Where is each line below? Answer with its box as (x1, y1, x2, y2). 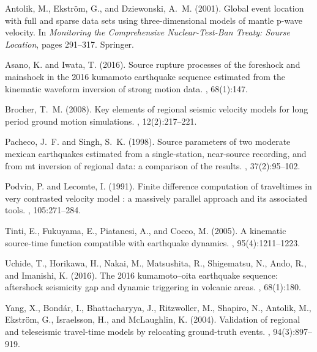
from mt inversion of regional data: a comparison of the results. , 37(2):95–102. (5, 159, 300, 172)
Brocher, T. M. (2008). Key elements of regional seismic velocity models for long (5, 103, 308, 116)
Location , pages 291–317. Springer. (5, 37, 134, 50)
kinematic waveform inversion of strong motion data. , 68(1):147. (5, 82, 248, 95)
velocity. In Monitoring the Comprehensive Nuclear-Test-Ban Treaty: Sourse (5, 26, 291, 38)
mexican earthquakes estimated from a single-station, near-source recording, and (5, 147, 307, 159)
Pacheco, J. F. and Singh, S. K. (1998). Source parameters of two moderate (5, 135, 291, 148)
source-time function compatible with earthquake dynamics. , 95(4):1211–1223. (5, 236, 300, 249)
